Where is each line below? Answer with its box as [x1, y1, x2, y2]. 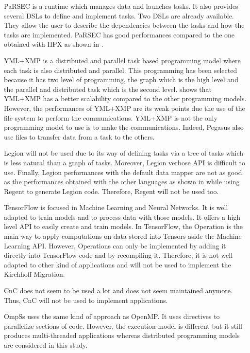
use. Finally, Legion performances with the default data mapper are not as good [4, 167, 242, 177]
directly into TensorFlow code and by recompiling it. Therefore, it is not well [4, 250, 233, 260]
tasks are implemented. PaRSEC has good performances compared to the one [4, 29, 235, 39]
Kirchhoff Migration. [4, 269, 65, 279]
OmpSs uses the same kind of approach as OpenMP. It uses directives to [4, 311, 220, 321]
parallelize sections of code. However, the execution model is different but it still [4, 320, 242, 331]
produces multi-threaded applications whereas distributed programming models [4, 330, 240, 340]
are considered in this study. [4, 340, 88, 350]
